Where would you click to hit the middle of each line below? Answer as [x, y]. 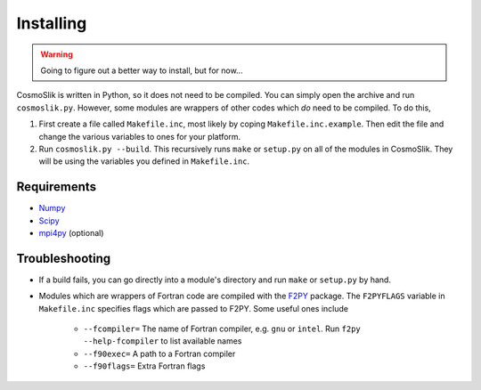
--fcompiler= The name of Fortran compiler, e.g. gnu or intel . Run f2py [222, 329]
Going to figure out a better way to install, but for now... [142, 70]
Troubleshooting [64, 258]
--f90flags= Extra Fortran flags [144, 366]
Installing [52, 23]
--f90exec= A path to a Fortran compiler [159, 353]
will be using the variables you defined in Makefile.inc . [144, 161]
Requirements [57, 187]
